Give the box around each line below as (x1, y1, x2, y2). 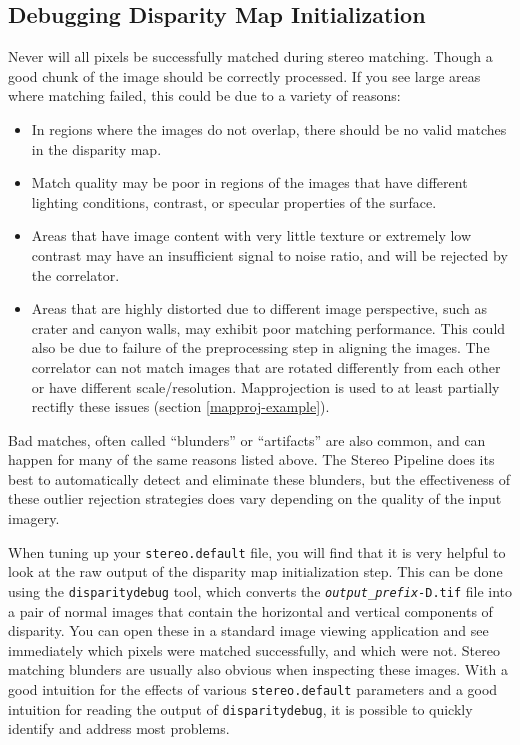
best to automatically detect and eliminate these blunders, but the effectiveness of (8, 468, 511, 489)
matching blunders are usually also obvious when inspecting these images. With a (8, 659, 508, 680)
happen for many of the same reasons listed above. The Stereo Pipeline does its (8, 449, 495, 470)
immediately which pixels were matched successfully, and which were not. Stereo (8, 639, 500, 660)
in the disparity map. (31, 138, 162, 159)
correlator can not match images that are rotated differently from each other (31, 356, 501, 377)
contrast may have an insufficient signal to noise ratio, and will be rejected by (31, 244, 508, 265)
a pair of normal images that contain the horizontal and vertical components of (8, 600, 493, 621)
